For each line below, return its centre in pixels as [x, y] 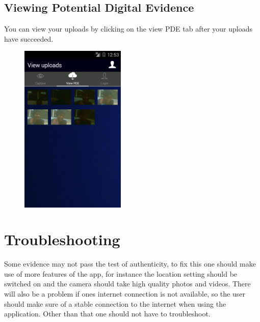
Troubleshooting [62, 239]
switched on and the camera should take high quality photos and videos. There [127, 284]
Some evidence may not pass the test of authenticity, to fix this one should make [130, 264]
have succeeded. [29, 38]
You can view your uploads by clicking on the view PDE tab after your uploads [128, 29]
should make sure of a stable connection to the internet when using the [115, 303]
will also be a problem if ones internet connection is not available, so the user [125, 294]
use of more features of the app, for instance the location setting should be [121, 273]
